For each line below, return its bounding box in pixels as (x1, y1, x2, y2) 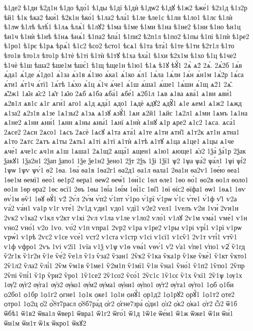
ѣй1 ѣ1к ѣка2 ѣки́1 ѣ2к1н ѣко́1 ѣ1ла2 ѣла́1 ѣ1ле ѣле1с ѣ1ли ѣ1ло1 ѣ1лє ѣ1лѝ (4, 12, 233, 22)
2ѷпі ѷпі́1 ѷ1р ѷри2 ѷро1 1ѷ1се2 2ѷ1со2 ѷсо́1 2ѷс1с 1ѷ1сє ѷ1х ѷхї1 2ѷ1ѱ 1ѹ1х (4, 270, 242, 280)
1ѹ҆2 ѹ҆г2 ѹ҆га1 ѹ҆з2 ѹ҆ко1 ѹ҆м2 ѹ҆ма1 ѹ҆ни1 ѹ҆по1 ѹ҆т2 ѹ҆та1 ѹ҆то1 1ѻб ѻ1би (4, 279, 234, 290)
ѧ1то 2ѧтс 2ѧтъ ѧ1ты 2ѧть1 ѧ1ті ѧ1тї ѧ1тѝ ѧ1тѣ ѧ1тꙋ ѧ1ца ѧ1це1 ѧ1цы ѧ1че (4, 136, 234, 146)
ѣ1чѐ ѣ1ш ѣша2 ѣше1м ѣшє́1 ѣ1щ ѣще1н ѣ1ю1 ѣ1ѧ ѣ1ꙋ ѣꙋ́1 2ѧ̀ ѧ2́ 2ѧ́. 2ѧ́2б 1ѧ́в (4, 59, 242, 70)
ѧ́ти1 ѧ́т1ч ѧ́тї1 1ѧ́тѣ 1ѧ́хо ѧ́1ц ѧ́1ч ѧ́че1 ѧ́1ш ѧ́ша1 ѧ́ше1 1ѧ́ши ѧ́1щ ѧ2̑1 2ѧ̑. (4, 78, 233, 89)
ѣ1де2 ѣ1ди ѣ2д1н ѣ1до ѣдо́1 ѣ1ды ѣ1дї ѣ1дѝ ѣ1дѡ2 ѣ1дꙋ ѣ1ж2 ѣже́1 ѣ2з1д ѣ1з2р (4, 2, 248, 12)
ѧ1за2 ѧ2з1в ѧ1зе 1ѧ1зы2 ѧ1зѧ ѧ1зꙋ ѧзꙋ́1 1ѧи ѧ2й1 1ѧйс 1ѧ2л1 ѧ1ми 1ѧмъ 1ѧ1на (4, 107, 248, 117)
